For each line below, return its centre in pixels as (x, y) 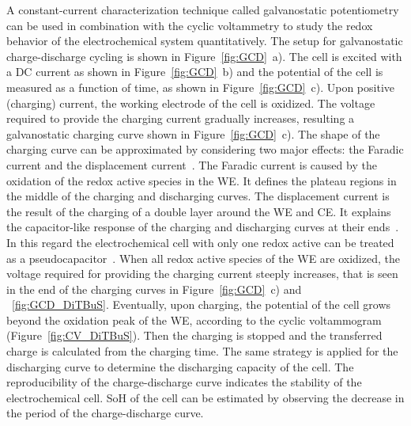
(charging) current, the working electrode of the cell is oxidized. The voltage (191, 103)
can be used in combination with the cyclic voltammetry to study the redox (190, 25)
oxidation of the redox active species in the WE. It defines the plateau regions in (202, 180)
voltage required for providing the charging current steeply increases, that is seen (202, 274)
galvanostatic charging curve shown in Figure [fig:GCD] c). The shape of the (193, 133)
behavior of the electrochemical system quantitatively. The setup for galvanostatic (205, 41)
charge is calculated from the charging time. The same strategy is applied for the (202, 351)
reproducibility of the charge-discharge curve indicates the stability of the (184, 382)
